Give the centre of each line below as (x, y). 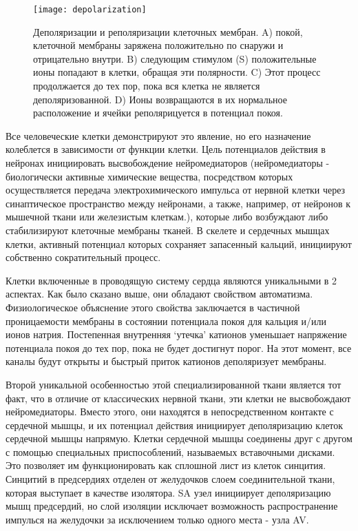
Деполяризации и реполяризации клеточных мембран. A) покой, (168, 31)
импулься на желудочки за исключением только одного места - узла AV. (157, 519)
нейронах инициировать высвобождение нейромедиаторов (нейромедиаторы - (168, 163)
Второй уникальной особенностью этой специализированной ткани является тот (173, 384)
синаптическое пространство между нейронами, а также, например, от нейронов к (178, 203)
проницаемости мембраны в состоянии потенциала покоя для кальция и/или (166, 321)
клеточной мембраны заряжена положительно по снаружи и (158, 45)
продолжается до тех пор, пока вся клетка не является (147, 86)
